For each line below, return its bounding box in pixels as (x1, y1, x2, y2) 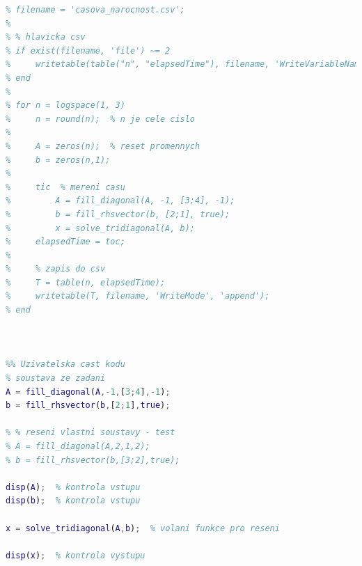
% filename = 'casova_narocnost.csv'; (6, 5, 185, 15)
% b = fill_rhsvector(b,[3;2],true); (6, 455, 180, 465)
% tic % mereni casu (6, 182, 125, 192)
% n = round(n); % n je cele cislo (6, 113, 196, 124)
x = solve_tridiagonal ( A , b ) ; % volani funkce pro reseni (6, 523, 280, 533)
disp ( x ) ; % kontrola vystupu (6, 550, 145, 560)
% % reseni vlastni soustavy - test (6, 427, 175, 438)
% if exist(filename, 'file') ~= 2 (6, 45, 171, 56)
